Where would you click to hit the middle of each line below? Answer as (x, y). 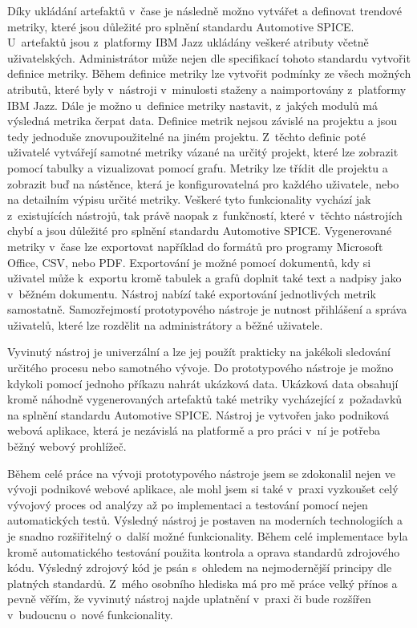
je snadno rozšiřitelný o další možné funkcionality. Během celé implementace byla (208, 536)
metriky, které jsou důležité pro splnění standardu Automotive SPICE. (181, 26)
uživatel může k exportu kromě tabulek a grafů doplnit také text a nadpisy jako (204, 278)
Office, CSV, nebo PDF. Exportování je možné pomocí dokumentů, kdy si (189, 262)
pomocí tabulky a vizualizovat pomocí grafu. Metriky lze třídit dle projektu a (198, 167)
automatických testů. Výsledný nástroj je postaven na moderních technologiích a (205, 520)
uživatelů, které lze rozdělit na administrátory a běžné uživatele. (165, 324)
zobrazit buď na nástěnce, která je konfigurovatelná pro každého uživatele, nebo (203, 183)
